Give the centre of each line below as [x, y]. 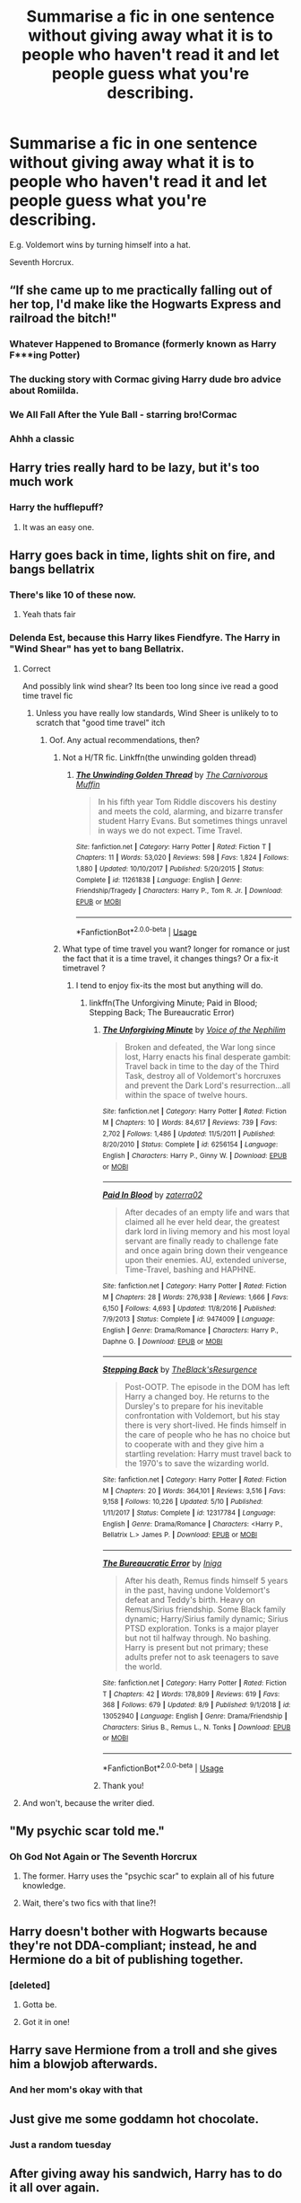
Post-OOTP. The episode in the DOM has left [207, 1387]
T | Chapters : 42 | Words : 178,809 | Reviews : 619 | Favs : [191, 1694]
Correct [36, 668]
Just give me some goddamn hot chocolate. [134, 2119]
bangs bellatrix [52, 569]
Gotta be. [39, 2004]
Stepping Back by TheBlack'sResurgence [180, 1370]
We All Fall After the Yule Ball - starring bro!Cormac [123, 415]
